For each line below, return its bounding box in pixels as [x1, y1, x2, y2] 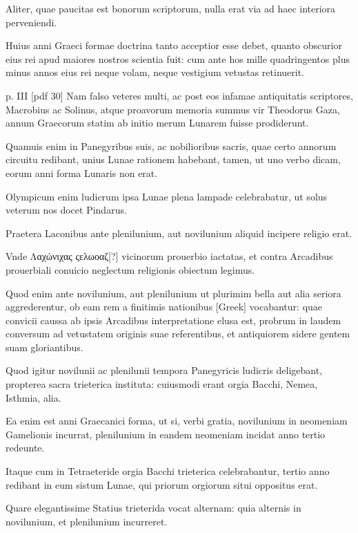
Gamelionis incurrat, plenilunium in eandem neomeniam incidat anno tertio [6, 427, 326, 441]
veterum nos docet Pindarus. [6, 203, 127, 217]
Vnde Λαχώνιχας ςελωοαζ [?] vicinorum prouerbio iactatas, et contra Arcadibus [6, 249, 333, 263]
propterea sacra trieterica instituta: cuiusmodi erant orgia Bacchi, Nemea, [6, 377, 318, 391]
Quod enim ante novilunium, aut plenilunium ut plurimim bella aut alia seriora [6, 286, 341, 300]
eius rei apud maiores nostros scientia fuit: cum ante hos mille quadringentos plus [6, 51, 350, 66]
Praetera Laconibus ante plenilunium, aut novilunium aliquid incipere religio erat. [6, 225, 352, 240]
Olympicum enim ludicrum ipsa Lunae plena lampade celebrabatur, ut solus [6, 189, 328, 203]
